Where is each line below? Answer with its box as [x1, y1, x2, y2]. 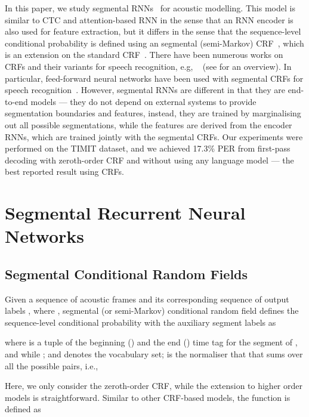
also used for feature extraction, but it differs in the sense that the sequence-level [5, 25, 301, 38]
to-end [5, 95, 28, 107]
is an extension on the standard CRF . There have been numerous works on [5, 48, 283, 61]
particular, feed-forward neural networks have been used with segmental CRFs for [5, 72, 304, 84]
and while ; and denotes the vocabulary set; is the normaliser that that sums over [5, 348, 303, 360]
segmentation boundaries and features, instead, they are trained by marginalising [5, 107, 301, 119]
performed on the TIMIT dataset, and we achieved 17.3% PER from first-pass [5, 142, 291, 155]
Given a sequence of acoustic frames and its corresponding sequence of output [5, 292, 289, 305]
